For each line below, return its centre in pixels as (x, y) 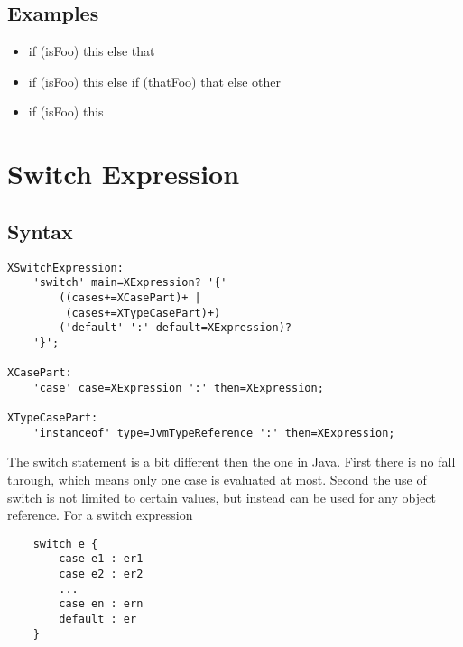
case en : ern (101, 604)
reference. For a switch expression (100, 515)
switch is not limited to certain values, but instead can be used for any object (222, 497)
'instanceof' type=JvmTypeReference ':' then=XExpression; (214, 433)
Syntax (40, 231)
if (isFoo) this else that (92, 51)
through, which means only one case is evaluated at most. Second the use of (217, 480)
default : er (98, 619)
